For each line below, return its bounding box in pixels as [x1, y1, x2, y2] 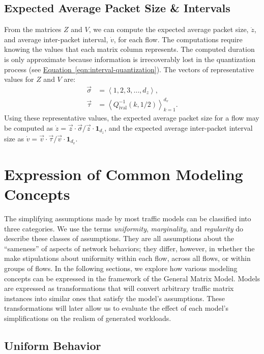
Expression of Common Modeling [4, 163, 243, 184]
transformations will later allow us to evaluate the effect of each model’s [4, 303, 228, 313]
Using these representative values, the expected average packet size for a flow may [4, 112, 259, 123]
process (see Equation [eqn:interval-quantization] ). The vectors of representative [4, 64, 254, 74]
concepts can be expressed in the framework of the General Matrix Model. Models [4, 273, 260, 283]
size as [4, 133, 24, 143]
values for [4, 74, 34, 84]
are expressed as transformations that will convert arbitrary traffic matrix [4, 283, 234, 293]
